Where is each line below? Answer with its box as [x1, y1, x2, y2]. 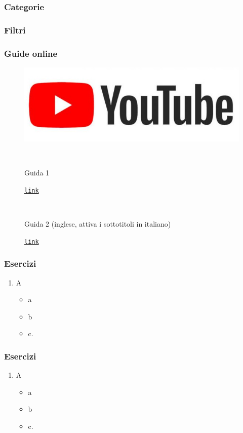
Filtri [4, 23, 26, 36]
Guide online [4, 47, 58, 59]
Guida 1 [24, 167, 50, 178]
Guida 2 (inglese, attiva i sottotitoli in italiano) [24, 219, 171, 229]
